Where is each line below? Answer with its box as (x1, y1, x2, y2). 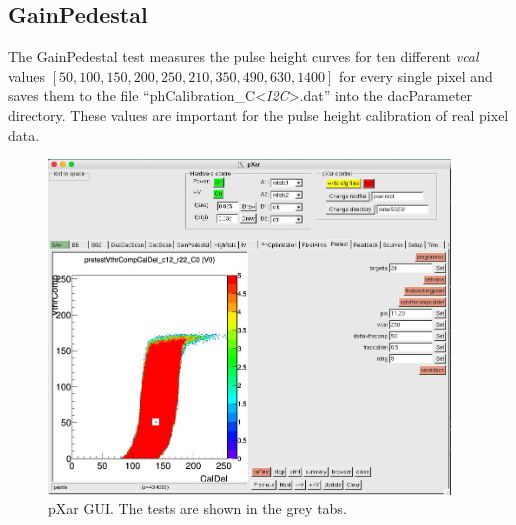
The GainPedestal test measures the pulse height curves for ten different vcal (8, 46, 479, 67)
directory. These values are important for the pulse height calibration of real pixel (8, 104, 509, 125)
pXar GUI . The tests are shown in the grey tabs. (48, 498, 347, 519)
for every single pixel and (339, 65, 493, 86)
